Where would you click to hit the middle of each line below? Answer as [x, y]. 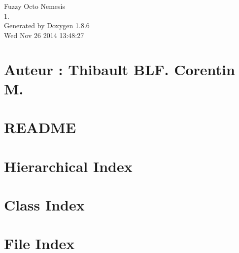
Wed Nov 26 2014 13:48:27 [44, 35]
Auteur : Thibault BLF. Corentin [119, 69]
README [40, 127]
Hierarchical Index [68, 166]
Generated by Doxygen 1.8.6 [47, 25]
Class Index [44, 204]
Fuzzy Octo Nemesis [34, 6]
